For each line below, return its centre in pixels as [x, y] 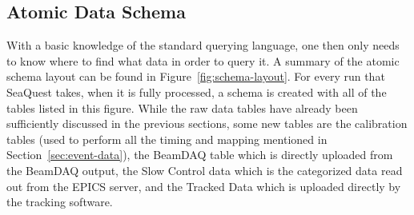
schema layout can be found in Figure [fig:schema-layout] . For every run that [196, 76]
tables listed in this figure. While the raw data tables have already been [182, 107]
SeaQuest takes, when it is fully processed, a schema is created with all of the [197, 92]
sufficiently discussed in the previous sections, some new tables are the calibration [207, 123]
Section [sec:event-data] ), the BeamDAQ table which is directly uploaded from [200, 155]
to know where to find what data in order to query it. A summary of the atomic [203, 60]
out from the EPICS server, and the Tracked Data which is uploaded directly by [204, 186]
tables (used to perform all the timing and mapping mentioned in [167, 139]
